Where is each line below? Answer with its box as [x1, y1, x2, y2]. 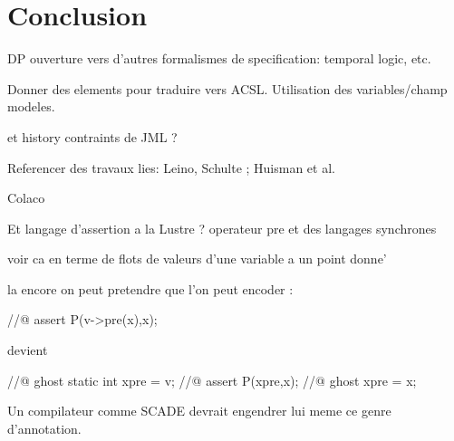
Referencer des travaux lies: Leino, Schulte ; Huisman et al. [7, 158, 335, 177]
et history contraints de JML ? [7, 127, 178, 146]
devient [7, 340, 48, 360]
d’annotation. [7, 418, 82, 437]
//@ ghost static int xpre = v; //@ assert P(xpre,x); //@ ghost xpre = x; [7, 370, 417, 389]
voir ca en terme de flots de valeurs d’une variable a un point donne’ [7, 249, 387, 268]
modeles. [7, 97, 55, 116]
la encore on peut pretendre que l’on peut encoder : [7, 279, 294, 298]
